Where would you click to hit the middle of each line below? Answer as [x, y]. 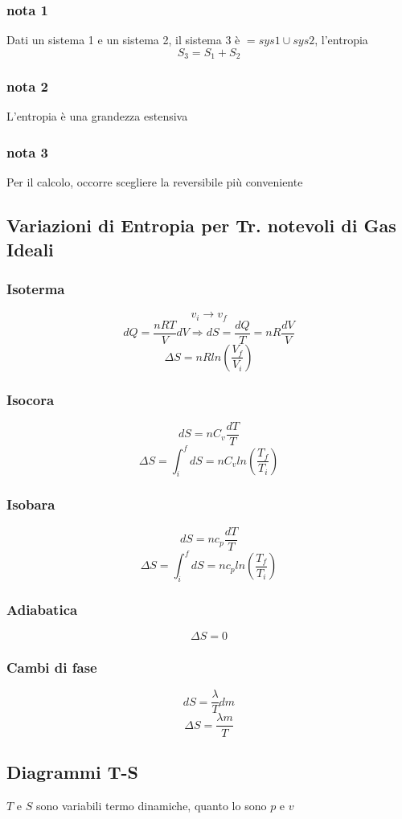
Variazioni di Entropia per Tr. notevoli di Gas [201, 225]
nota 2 [27, 86]
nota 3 [27, 152]
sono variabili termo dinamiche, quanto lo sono [151, 805]
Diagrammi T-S [72, 771]
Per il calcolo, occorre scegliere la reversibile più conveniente [155, 182]
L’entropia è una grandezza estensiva [97, 116]
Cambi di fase [52, 667]
